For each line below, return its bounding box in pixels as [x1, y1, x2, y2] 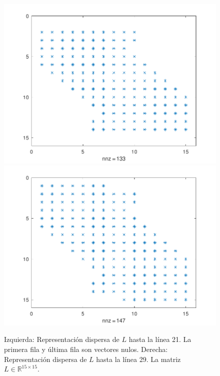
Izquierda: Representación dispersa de [4, 334, 119, 344]
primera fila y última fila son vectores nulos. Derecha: [4, 343, 168, 354]
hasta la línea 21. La [128, 334, 191, 344]
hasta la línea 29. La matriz [96, 353, 181, 364]
